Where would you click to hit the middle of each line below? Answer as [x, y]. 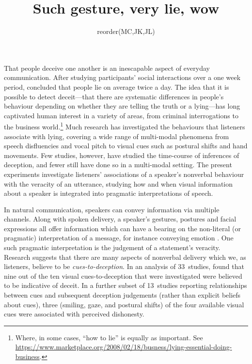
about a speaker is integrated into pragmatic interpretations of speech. [109, 193]
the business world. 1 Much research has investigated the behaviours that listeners [125, 126]
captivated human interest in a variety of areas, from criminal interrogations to [121, 115]
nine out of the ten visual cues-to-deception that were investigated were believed [123, 276]
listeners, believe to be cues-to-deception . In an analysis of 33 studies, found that [124, 266]
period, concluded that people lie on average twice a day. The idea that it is [117, 87]
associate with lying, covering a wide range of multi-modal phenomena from [117, 136]
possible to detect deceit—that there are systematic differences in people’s [114, 96]
